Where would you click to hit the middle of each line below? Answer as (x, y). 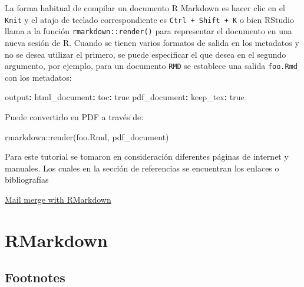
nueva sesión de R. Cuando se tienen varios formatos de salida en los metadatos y (152, 42)
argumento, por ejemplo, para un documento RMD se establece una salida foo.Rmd (151, 66)
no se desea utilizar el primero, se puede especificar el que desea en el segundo (146, 54)
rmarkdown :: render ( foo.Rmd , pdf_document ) (87, 136)
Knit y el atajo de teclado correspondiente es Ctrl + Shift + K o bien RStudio (149, 19)
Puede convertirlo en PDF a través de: (74, 116)
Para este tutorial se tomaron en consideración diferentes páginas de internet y (147, 156)
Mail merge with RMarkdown (58, 199)
